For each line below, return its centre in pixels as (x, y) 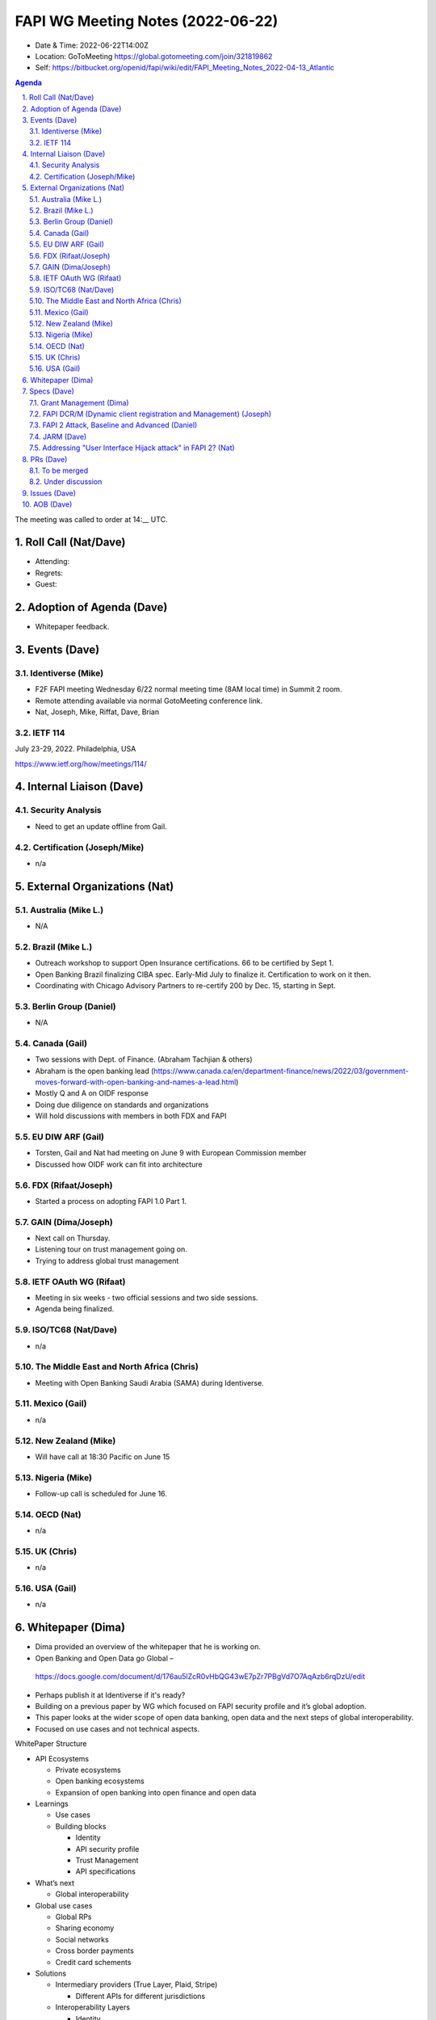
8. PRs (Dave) (45, 459)
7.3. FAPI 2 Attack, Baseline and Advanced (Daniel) (113, 425)
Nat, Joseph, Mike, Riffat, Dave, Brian (97, 712)
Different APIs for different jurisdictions (140, 1996)
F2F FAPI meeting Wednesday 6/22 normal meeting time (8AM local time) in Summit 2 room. (189, 689)
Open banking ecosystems (100, 1781)
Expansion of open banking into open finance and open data (156, 1792)
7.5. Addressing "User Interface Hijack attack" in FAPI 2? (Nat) (132, 448)
